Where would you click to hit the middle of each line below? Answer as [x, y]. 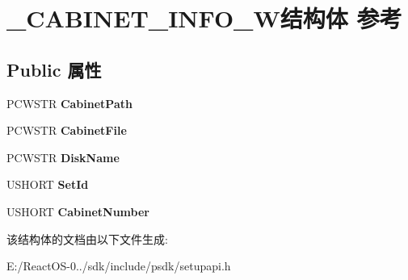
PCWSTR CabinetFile [67, 130]
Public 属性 [54, 69]
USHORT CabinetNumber [78, 211]
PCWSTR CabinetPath [69, 103]
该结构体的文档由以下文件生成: [87, 238]
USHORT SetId [48, 184]
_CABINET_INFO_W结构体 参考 [204, 18]
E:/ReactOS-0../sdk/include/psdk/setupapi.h [119, 266]
